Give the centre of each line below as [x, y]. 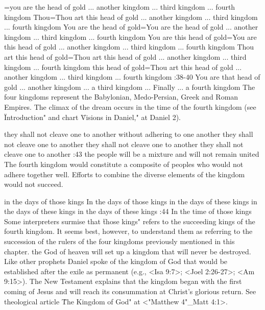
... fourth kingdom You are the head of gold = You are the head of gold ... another [131, 27]
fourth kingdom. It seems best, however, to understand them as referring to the [128, 231]
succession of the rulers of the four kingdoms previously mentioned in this [119, 241]
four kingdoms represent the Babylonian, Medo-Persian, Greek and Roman [121, 97]
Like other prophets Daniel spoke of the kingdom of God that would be [116, 261]
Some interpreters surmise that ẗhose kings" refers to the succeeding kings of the [130, 221]
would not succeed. [34, 184]
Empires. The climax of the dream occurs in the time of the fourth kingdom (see [130, 106]
